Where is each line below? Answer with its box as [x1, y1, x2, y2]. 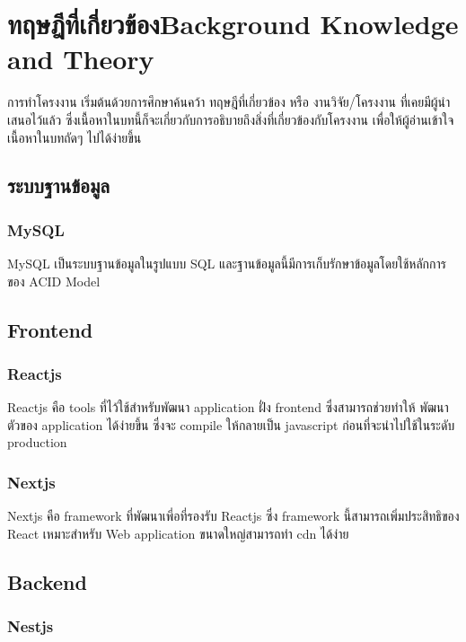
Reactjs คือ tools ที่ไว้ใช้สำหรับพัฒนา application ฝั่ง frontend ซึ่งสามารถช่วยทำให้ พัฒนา [7, 398, 449, 417]
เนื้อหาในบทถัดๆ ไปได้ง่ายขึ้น [7, 128, 142, 146]
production [7, 433, 67, 452]
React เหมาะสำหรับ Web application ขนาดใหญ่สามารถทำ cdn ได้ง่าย [7, 523, 349, 542]
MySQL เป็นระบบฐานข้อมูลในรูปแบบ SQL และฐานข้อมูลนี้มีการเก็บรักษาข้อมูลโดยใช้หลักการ [7, 254, 446, 273]
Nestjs [7, 615, 54, 638]
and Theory [7, 40, 154, 77]
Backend [7, 567, 87, 595]
